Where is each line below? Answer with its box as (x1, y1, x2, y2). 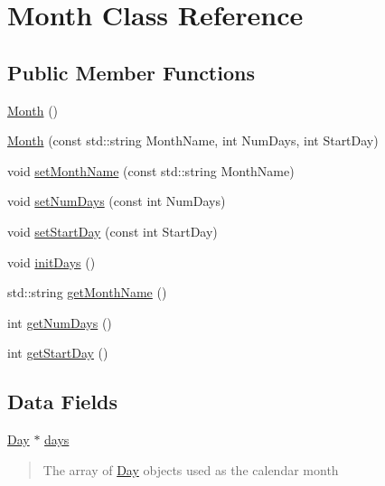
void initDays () (7, 252, 96, 271)
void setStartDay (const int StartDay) (7, 221, 218, 240)
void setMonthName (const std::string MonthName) (7, 161, 295, 180)
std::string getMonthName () (7, 283, 167, 302)
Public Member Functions (7, 58, 255, 86)
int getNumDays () (7, 313, 112, 332)
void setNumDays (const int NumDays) (7, 192, 226, 210)
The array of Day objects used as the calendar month (42, 460, 339, 479)
